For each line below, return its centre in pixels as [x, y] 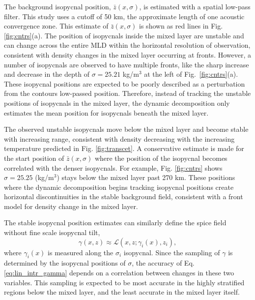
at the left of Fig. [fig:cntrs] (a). [191, 74]
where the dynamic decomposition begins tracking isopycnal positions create [119, 187]
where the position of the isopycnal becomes [161, 158]
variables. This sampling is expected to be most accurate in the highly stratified [124, 282]
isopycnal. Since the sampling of [172, 252]
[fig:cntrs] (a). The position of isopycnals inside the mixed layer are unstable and [124, 35]
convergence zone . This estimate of [56, 26]
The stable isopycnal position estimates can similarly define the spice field [115, 223]
